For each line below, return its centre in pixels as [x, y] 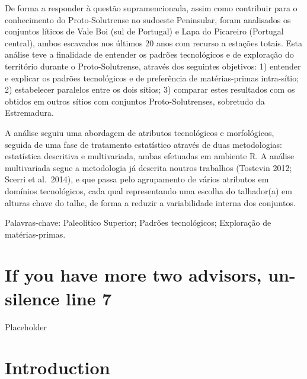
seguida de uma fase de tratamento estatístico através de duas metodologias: [144, 144]
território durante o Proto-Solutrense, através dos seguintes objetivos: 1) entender [153, 66]
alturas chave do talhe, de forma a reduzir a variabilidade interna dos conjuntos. [150, 202]
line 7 [89, 298]
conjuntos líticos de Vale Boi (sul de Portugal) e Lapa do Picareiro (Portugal [144, 31]
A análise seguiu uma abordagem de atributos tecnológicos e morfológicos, [140, 132]
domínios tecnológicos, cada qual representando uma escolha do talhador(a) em [148, 190]
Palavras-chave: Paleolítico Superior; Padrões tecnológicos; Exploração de [138, 222]
